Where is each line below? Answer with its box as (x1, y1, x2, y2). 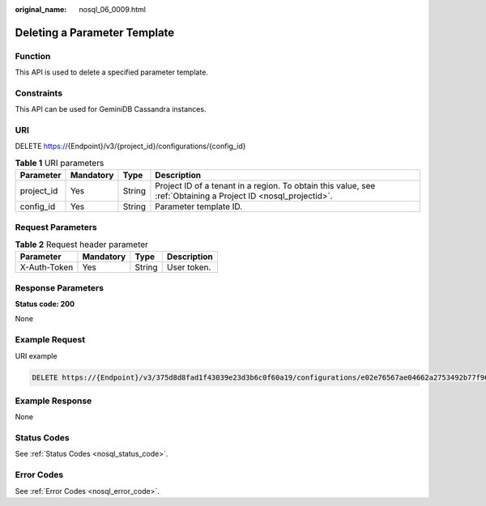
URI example (15, 351, 58, 360)
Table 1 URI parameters (15, 158, 104, 169)
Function (15, 50, 51, 62)
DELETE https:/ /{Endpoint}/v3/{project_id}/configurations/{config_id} (15, 142, 246, 151)
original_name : (15, 5, 67, 14)
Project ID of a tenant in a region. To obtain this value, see (155, 181, 376, 192)
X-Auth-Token (19, 262, 74, 273)
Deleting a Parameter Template (15, 25, 175, 40)
